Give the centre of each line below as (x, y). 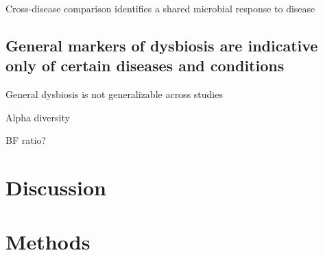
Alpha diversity (38, 117)
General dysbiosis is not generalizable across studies (114, 94)
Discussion (56, 187)
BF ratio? (26, 140)
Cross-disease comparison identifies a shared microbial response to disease (160, 8)
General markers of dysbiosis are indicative (162, 45)
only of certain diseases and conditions (145, 65)
